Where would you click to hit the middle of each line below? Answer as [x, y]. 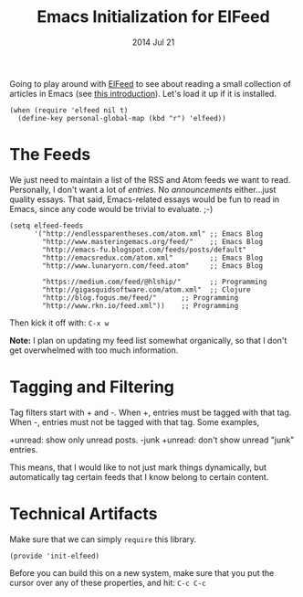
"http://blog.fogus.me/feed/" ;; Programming [141, 298]
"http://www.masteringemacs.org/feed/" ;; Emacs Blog [152, 241]
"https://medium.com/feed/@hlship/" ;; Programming [155, 282]
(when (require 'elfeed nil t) [69, 110]
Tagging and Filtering [92, 387]
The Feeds [50, 155]
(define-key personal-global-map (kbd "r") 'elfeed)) [122, 118]
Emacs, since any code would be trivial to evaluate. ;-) [111, 208]
